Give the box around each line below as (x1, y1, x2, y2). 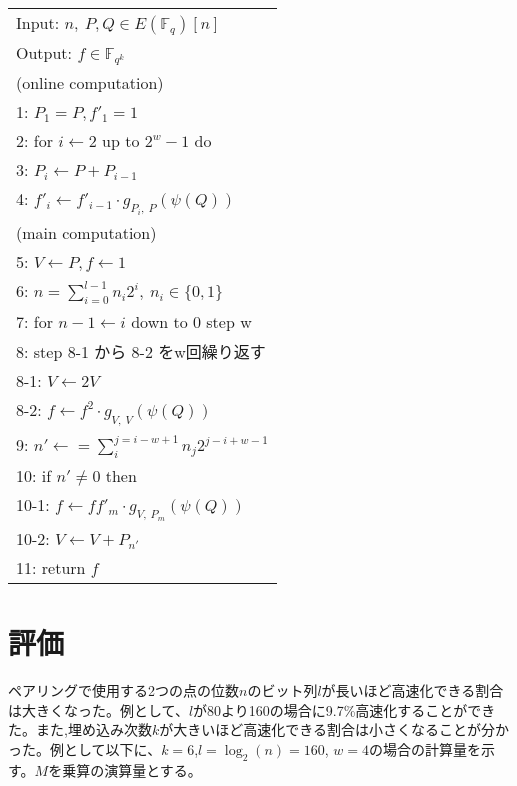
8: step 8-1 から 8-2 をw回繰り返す (16, 340, 266, 364)
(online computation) (16, 70, 164, 94)
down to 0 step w (131, 310, 252, 334)
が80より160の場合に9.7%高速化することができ (193, 699, 496, 720)
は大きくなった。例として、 (8, 699, 189, 720)
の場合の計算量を (369, 738, 481, 759)
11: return (16, 555, 86, 579)
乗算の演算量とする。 (62, 759, 202, 780)
